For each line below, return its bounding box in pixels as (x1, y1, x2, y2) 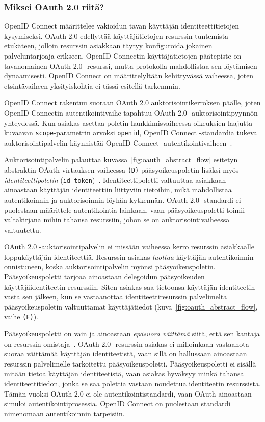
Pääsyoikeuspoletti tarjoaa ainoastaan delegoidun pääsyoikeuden (4, 271, 205, 282)
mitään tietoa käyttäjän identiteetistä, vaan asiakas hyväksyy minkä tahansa (4, 368, 244, 379)
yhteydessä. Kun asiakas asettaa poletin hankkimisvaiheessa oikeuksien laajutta (4, 117, 253, 128)
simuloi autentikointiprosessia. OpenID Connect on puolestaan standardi (4, 398, 231, 409)
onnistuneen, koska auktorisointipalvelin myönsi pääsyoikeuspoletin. (4, 261, 216, 272)
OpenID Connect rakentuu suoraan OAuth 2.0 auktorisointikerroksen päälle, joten (4, 97, 261, 108)
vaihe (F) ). (4, 311, 38, 322)
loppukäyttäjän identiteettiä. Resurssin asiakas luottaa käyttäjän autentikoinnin (4, 251, 254, 262)
